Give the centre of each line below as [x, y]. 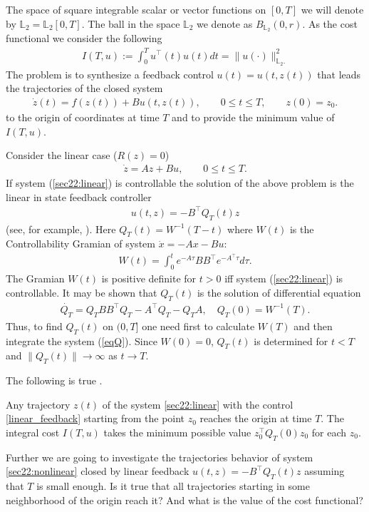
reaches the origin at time [256, 418]
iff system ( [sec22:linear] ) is [284, 278]
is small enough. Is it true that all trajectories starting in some [173, 486]
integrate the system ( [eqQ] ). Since [82, 341]
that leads [339, 74]
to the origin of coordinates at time [83, 117]
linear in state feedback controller [79, 196]
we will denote [332, 9]
